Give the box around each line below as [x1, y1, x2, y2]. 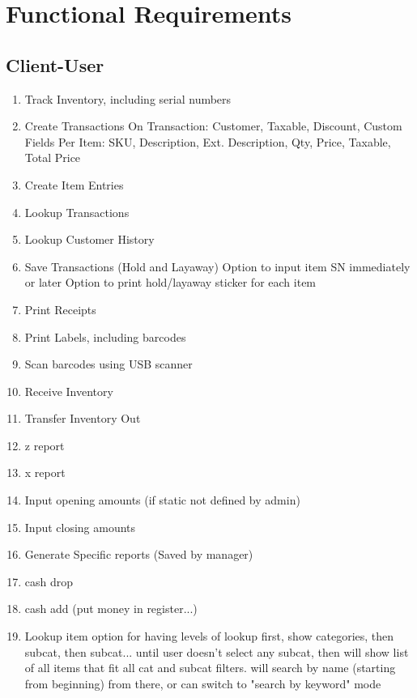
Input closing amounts [24, 518, 136, 535]
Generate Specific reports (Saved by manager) [24, 546, 253, 563]
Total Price [24, 149, 81, 166]
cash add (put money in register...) [24, 600, 198, 617]
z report [24, 436, 65, 453]
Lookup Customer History [24, 231, 155, 248]
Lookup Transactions [24, 203, 130, 220]
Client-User [6, 52, 104, 77]
